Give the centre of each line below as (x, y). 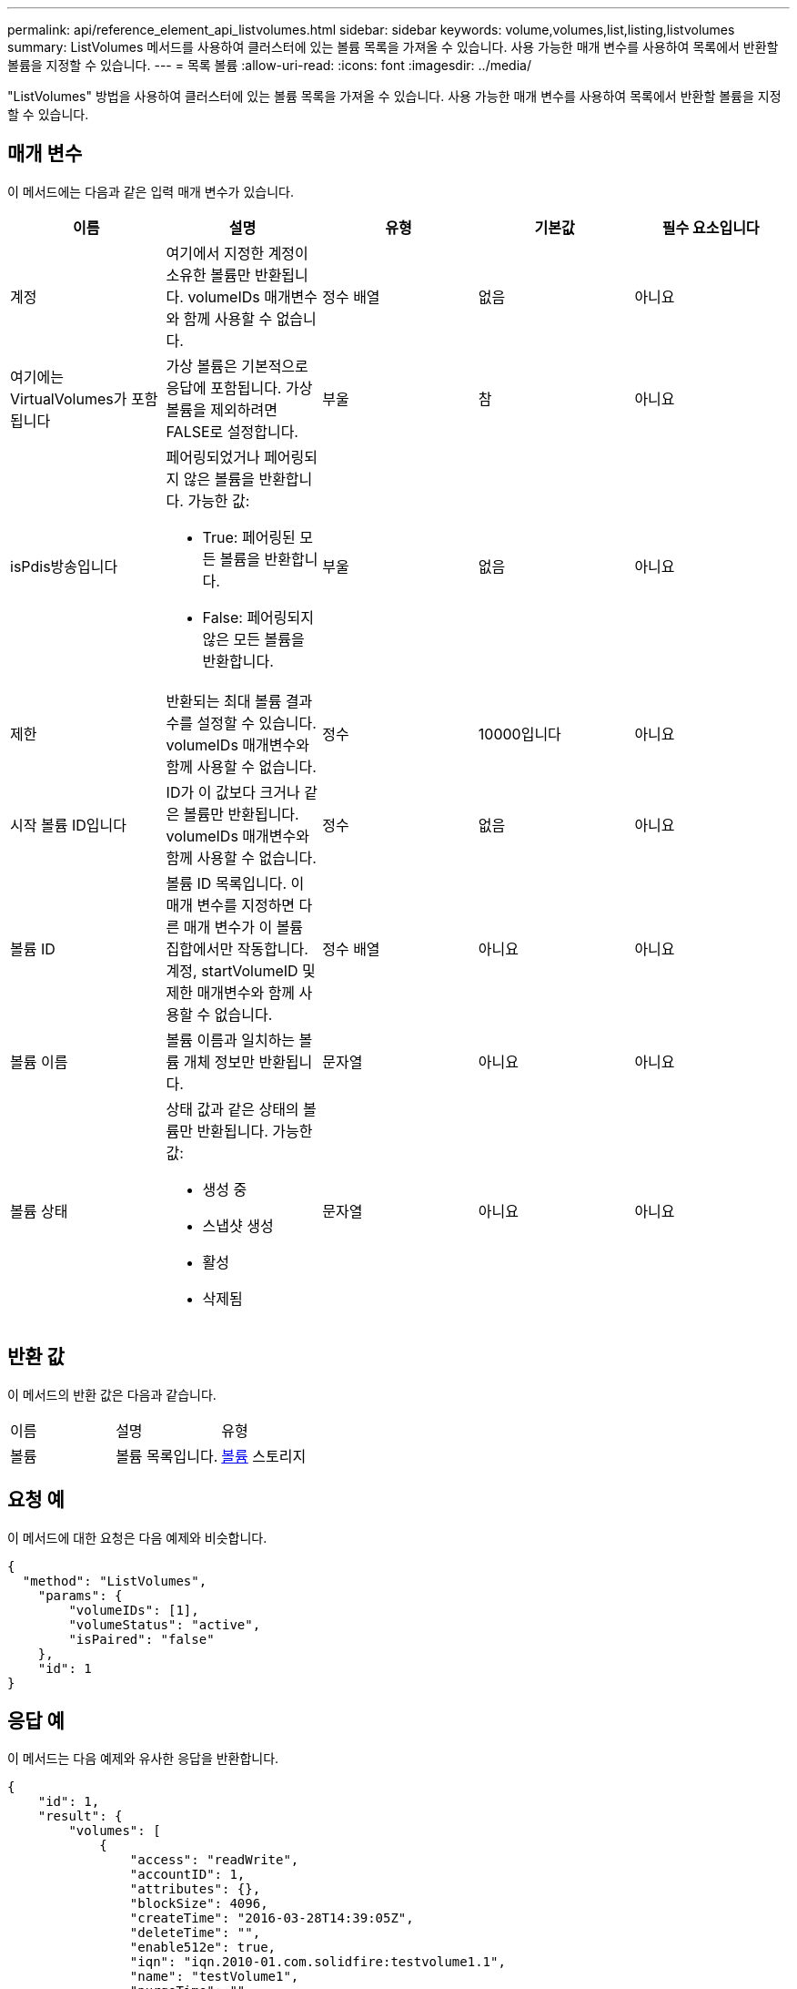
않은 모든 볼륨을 (253, 639)
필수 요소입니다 (711, 227)
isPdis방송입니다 (64, 566)
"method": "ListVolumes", (115, 1581)
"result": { (80, 1816)
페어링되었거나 (213, 457)
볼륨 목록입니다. (167, 1456)
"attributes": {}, (195, 1889)
